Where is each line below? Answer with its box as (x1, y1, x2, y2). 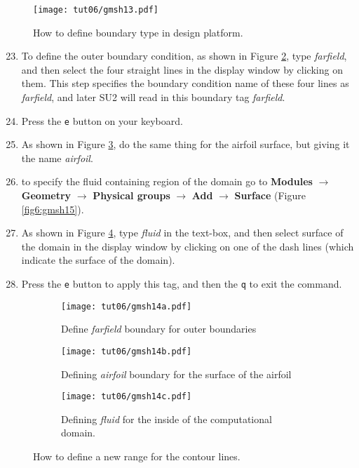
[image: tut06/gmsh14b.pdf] (61, 346, 192, 356)
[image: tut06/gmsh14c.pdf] (61, 392, 192, 402)
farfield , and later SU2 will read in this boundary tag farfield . (21, 90, 285, 105)
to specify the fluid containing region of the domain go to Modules (21, 174, 313, 189)
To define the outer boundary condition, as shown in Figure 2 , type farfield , (21, 48, 347, 63)
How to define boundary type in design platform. (33, 25, 243, 39)
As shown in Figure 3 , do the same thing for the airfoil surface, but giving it (21, 137, 350, 152)
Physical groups (93, 188, 170, 203)
